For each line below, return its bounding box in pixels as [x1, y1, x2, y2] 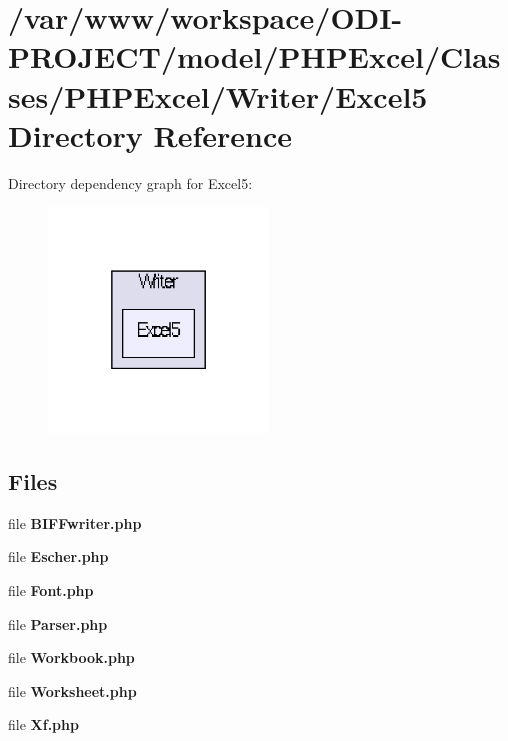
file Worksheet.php [8, 680, 137, 701]
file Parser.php [8, 613, 108, 634]
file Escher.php [8, 546, 109, 567]
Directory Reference [8, 114, 293, 155]
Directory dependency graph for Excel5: [8, 172, 253, 193]
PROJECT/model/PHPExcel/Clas [8, 36, 501, 77]
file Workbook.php [8, 647, 135, 668]
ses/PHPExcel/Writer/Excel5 [8, 75, 428, 116]
